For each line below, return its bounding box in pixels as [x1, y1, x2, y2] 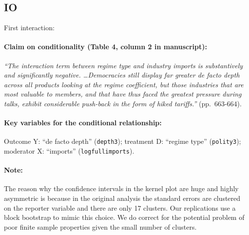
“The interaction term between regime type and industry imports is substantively [4, 60, 243, 70]
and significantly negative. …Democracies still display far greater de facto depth [4, 70, 240, 80]
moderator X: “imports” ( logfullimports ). [4, 146, 134, 156]
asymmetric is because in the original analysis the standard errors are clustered [4, 193, 241, 203]
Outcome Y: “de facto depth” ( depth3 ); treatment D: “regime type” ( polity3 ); [4, 136, 241, 146]
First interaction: [4, 22, 55, 33]
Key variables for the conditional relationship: [4, 117, 162, 128]
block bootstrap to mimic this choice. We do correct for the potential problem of [4, 212, 245, 222]
